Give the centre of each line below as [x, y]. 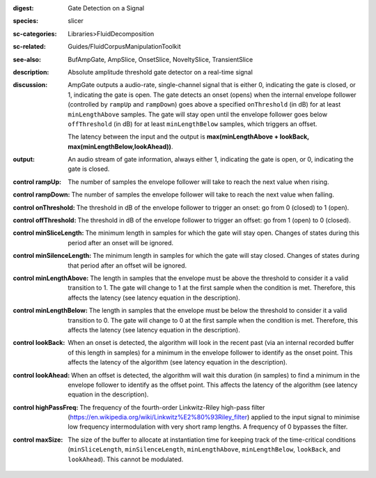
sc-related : [30, 47]
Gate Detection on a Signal [106, 8]
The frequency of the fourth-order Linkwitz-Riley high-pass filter [172, 407]
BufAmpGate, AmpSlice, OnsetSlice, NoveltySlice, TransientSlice [160, 59]
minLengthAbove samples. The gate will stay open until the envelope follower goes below [197, 114]
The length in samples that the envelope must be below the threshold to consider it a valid [218, 311]
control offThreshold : [45, 220]
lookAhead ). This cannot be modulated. [126, 459]
